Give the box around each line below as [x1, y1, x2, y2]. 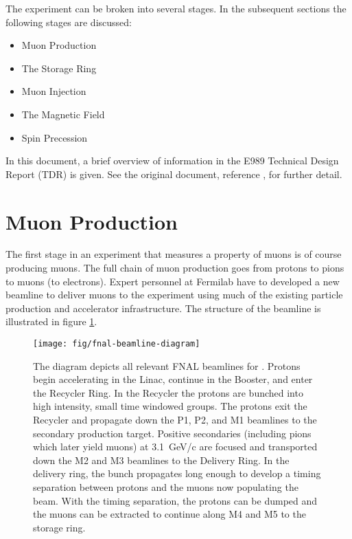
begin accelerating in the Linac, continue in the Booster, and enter [33, 372, 313, 386]
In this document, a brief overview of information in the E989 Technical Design [5, 153, 339, 168]
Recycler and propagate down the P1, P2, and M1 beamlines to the [33, 412, 317, 427]
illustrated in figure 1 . [5, 314, 97, 329]
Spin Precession [21, 130, 88, 144]
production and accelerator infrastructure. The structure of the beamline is [5, 300, 321, 315]
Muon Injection [21, 84, 86, 98]
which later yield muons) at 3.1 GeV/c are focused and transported [33, 439, 318, 454]
